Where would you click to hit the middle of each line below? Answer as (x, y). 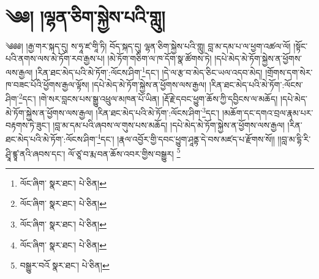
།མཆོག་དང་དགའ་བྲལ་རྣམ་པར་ (268, 113)
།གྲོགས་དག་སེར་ (289, 72)
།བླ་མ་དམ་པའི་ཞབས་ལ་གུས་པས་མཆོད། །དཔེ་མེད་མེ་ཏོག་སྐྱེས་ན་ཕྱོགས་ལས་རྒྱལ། (169, 125)
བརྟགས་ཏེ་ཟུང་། (28, 125)
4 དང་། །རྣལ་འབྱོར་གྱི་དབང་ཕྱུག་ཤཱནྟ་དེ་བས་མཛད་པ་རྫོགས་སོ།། (186, 138)
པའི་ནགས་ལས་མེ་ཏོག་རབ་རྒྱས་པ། (55, 58)
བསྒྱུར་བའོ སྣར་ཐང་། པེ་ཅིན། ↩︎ (65, 265)
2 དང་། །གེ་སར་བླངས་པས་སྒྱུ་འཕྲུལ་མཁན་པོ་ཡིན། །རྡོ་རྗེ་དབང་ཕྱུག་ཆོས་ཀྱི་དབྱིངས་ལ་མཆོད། (148, 98)
